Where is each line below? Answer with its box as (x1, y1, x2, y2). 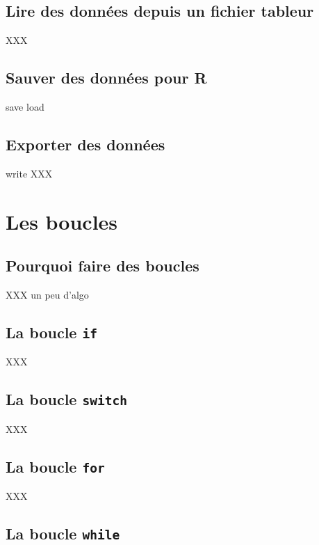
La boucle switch (6, 388, 127, 410)
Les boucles (6, 207, 118, 235)
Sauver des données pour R (6, 67, 207, 88)
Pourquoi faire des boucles (6, 255, 199, 276)
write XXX (6, 166, 53, 180)
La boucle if (6, 321, 97, 342)
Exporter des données (6, 133, 165, 155)
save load (6, 100, 44, 113)
